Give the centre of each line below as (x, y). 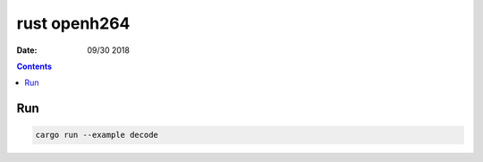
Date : (27, 50)
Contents (34, 66)
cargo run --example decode (97, 135)
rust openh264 (73, 23)
